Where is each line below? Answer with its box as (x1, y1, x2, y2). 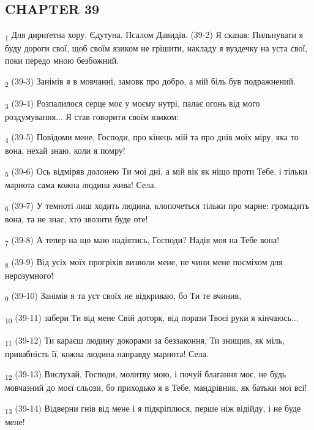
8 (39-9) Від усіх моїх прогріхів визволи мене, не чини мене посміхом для (5, 255, 283, 270)
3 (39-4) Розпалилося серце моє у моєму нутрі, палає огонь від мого (5, 96, 260, 111)
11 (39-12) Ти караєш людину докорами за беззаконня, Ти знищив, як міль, (5, 333, 285, 348)
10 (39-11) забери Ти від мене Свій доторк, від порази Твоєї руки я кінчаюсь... (5, 311, 299, 326)
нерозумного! (5, 268, 54, 281)
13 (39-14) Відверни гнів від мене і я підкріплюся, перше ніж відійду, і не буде (5, 402, 301, 416)
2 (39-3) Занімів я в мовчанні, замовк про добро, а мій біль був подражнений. (5, 74, 296, 89)
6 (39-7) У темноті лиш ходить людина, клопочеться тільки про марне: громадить (5, 198, 310, 213)
